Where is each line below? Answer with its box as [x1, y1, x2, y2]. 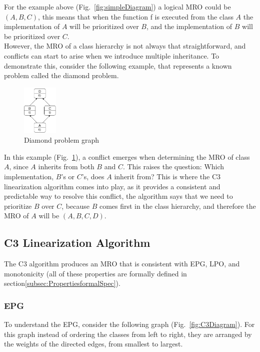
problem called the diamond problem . [4, 70, 119, 81]
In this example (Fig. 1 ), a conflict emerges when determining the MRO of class [4, 151, 250, 162]
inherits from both [38, 161, 94, 172]
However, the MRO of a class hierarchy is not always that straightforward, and [4, 41, 246, 51]
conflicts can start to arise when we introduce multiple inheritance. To [4, 50, 219, 61]
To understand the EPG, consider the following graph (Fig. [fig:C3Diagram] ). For [4, 319, 255, 329]
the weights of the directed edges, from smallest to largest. [4, 338, 183, 349]
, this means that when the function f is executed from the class [38, 11, 233, 22]
